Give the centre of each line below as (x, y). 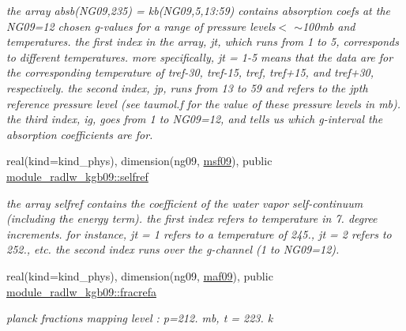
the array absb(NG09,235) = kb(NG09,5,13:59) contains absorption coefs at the (198, 10)
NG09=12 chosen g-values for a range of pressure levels (141, 26)
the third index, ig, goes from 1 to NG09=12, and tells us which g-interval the (195, 119)
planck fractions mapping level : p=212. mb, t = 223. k (140, 318)
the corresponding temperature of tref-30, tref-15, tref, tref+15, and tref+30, (190, 72)
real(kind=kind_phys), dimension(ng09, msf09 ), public (139, 161)
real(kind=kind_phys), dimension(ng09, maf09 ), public (140, 275)
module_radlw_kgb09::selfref (77, 176)
